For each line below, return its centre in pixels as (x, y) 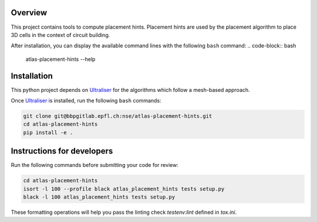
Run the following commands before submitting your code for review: (95, 165)
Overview (29, 13)
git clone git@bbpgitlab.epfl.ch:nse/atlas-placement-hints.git (118, 116)
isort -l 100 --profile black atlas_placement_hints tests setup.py (124, 189)
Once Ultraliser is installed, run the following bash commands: (86, 100)
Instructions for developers (62, 151)
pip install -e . (48, 132)
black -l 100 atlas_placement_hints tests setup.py (99, 197)
